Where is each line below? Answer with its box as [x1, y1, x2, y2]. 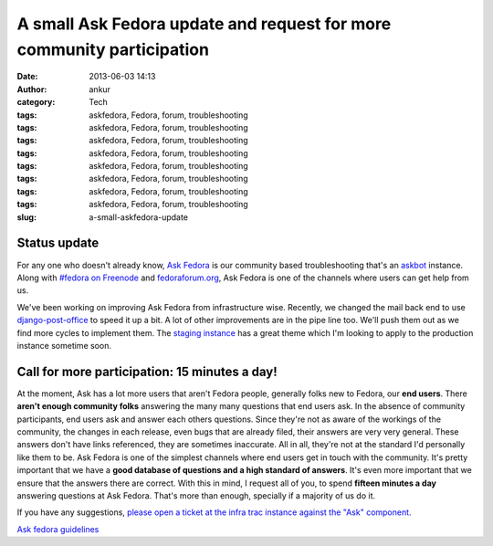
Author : [16, 83, 47, 95]
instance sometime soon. [16, 340, 111, 351]
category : [16, 97, 56, 108]
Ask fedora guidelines [16, 523, 100, 534]
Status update [16, 236, 100, 251]
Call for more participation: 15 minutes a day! [16, 363, 278, 379]
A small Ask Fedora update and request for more [16, 14, 392, 34]
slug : [16, 211, 37, 223]
